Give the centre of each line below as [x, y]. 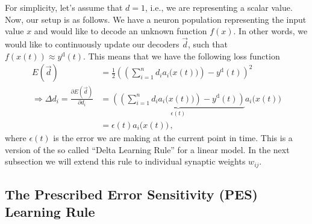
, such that [208, 44]
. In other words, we [270, 31]
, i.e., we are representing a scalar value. [219, 7]
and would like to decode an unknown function [120, 31]
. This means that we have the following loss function [182, 56]
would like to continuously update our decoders [92, 44]
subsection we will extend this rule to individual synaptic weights [125, 161]
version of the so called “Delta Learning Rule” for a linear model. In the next [147, 149]
